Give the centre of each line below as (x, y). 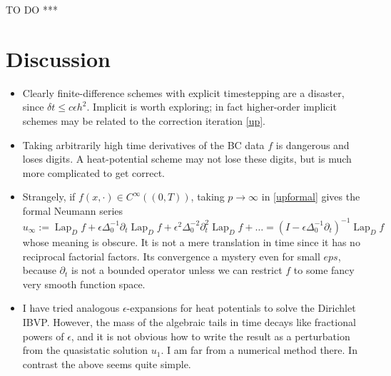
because (39, 270)
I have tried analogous (71, 308)
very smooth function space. (84, 284)
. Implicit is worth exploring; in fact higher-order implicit (212, 107)
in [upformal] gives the (311, 197)
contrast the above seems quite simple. (107, 364)
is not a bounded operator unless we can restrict (177, 270)
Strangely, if (49, 197)
